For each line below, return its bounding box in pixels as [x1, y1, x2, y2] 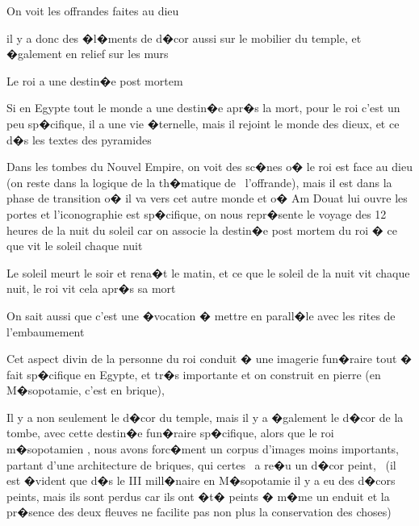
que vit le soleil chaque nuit [6, 237, 143, 254]
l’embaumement [6, 323, 85, 340]
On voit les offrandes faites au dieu [6, 2, 179, 19]
